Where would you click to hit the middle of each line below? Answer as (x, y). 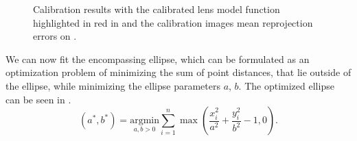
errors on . (55, 36)
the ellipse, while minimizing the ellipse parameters (113, 85)
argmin (145, 121)
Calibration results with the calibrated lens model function (157, 9)
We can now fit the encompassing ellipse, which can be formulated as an (158, 59)
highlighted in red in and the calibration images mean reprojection (173, 22)
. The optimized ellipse (286, 85)
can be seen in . (38, 99)
